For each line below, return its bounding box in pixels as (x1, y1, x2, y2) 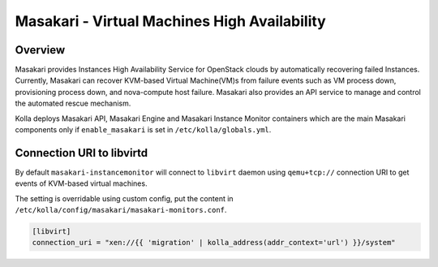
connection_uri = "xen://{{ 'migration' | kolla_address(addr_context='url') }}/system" (32, 238, 397, 248)
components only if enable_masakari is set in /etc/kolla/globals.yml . (15, 125, 272, 135)
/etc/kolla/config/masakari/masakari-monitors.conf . (15, 205, 227, 215)
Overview (15, 43, 66, 57)
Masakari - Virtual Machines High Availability (15, 12, 326, 30)
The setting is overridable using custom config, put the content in (15, 193, 234, 203)
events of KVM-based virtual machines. (15, 179, 148, 188)
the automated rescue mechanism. (15, 98, 131, 109)
